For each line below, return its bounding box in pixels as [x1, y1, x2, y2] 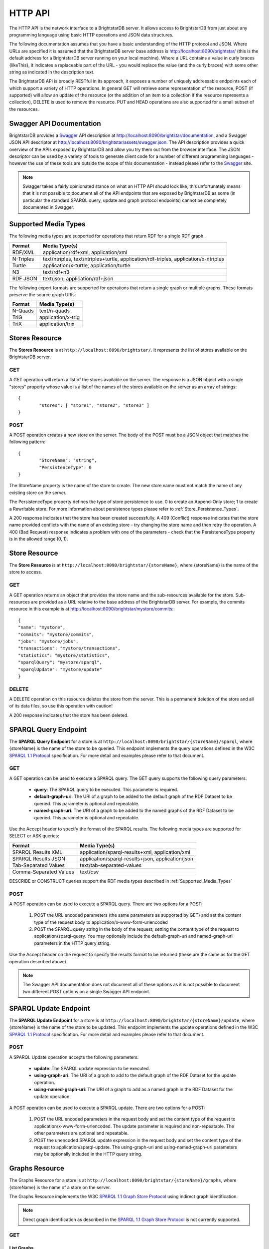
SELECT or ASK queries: [9, 833, 59, 839]
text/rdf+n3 [42, 268, 70, 275]
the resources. [9, 106, 39, 112]
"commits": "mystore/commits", [18, 631, 95, 637]
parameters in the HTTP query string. [34, 940, 111, 946]
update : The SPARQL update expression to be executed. [34, 1066, 150, 1072]
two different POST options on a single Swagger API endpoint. [22, 988, 150, 994]
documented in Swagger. [22, 204, 74, 210]
